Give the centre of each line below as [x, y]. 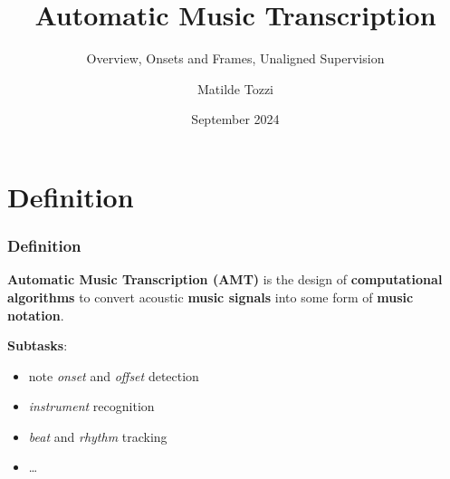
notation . [36, 315]
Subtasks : [38, 345]
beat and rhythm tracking [98, 436]
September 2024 [235, 119]
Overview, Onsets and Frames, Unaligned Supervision [235, 58]
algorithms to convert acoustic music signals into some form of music [211, 297]
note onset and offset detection [114, 375]
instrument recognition [91, 406]
